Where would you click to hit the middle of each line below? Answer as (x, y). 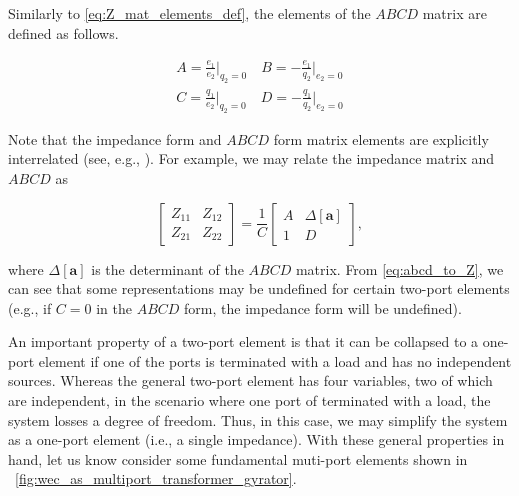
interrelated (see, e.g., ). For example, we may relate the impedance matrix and (251, 158)
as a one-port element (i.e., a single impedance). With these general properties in (256, 439)
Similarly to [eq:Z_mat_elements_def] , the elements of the (189, 13)
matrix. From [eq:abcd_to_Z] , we (399, 268)
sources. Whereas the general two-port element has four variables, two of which (250, 380)
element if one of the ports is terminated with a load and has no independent (275, 360)
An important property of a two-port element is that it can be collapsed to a (243, 341)
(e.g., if (30, 307)
